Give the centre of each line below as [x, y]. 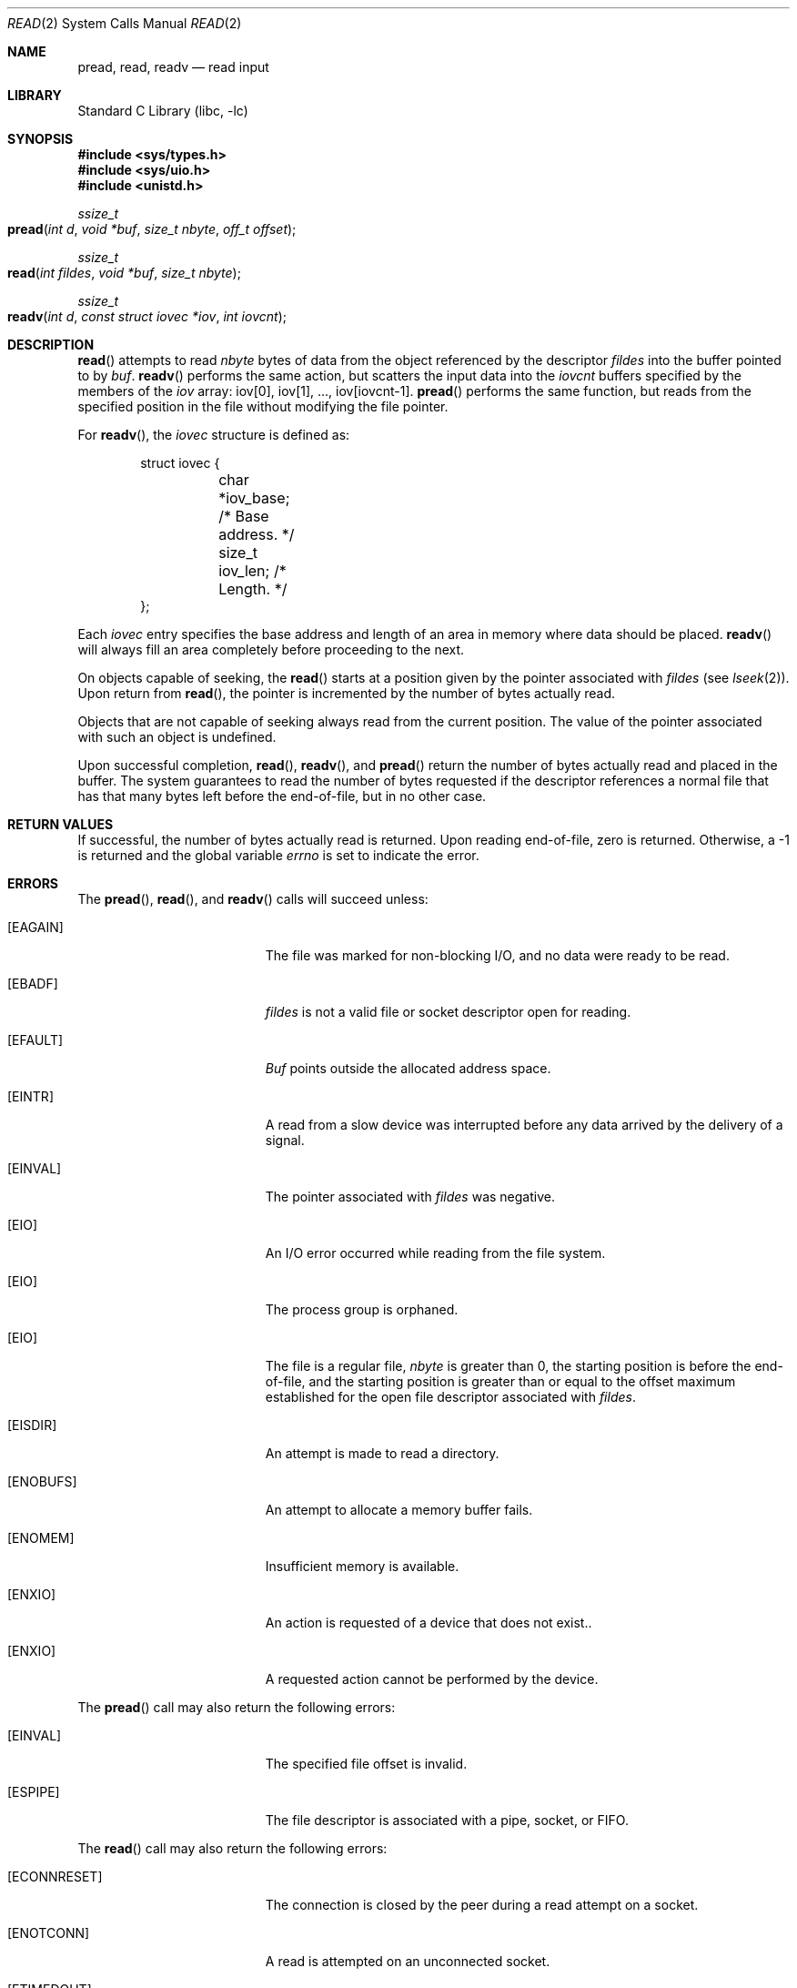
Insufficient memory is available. [362, 1566]
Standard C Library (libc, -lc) [163, 111]
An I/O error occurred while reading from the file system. [435, 1253]
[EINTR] [30, 1096]
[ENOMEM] [41, 1538]
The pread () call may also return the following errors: [237, 1707]
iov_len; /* [252, 571]
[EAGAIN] [35, 927]
